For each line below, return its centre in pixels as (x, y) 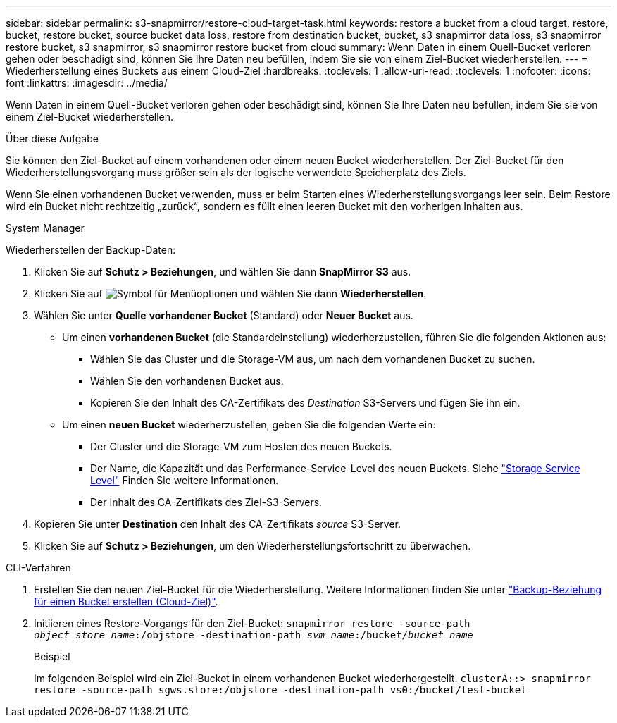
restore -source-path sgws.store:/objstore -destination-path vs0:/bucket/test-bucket (280, 690)
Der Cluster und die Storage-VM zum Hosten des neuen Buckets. (241, 446)
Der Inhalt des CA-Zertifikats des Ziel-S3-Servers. (206, 502)
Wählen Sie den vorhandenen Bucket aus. (187, 381)
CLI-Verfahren (38, 568)
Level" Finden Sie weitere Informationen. (185, 480)
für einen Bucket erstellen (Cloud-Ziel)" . (126, 601)
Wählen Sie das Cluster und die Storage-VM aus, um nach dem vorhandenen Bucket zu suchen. (313, 359)
